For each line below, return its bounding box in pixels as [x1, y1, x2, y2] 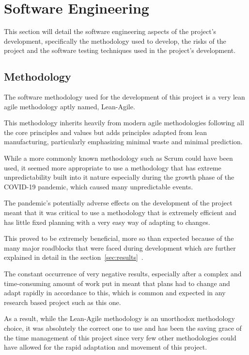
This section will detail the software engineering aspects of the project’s [4, 26, 217, 36]
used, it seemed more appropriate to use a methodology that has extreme [4, 162, 221, 172]
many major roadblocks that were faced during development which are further [4, 242, 236, 253]
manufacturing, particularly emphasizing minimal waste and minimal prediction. [4, 136, 243, 147]
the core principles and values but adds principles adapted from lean [4, 127, 207, 137]
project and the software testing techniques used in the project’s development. [4, 45, 236, 55]
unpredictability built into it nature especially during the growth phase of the [4, 172, 234, 182]
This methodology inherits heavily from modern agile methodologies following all [4, 118, 244, 128]
